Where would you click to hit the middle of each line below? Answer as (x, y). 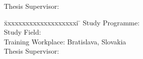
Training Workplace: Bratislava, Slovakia (65, 41)
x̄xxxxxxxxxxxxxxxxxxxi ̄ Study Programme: (72, 22)
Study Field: (23, 32)
